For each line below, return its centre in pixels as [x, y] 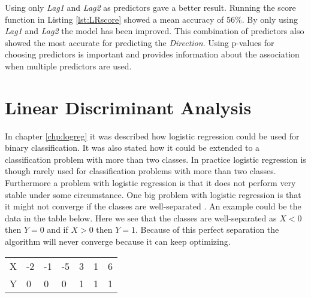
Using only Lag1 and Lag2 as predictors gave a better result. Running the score [150, 7]
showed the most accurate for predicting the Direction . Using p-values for [140, 42]
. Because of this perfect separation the [207, 229]
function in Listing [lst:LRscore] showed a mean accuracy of [114, 19]
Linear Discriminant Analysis [128, 107]
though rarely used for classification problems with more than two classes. [141, 171]
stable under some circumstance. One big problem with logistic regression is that [153, 194]
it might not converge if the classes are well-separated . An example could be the [153, 206]
